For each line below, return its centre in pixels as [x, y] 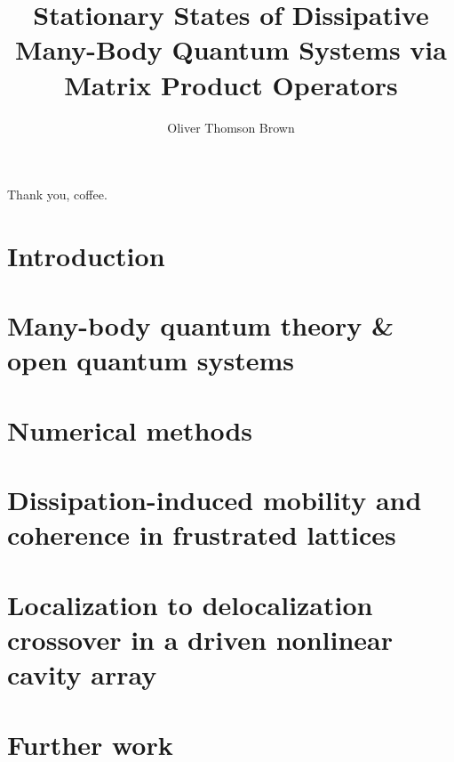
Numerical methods [130, 430]
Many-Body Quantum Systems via [231, 49]
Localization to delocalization [190, 604]
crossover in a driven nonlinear [200, 639]
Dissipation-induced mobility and [215, 500]
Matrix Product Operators [231, 84]
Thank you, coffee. [57, 195]
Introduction [86, 255]
